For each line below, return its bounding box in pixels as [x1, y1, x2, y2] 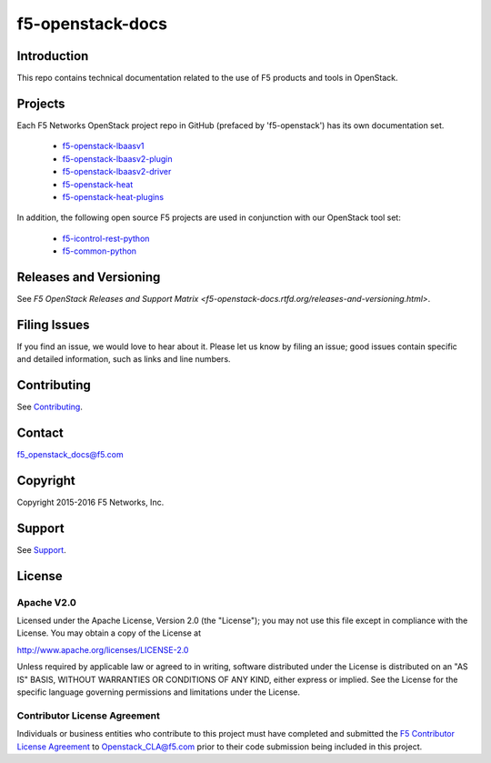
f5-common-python [62, 246, 136, 256]
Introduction [16, 48, 89, 64]
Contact [16, 426, 64, 441]
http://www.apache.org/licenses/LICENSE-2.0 [16, 644, 189, 655]
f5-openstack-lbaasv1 [62, 141, 145, 152]
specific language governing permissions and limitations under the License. [16, 687, 300, 698]
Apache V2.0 [16, 596, 77, 608]
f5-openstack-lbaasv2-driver [62, 166, 172, 177]
